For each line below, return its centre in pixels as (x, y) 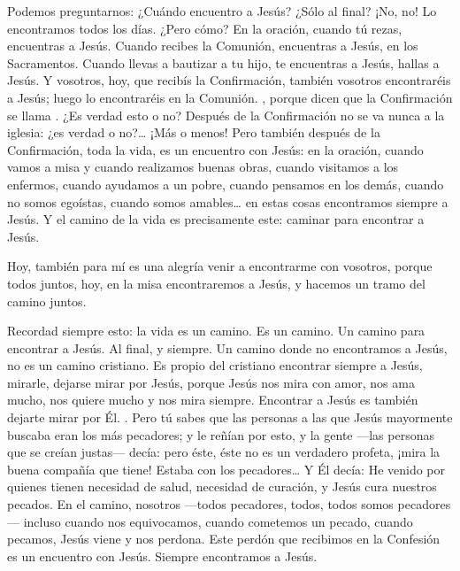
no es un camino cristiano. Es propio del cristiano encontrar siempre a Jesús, (215, 365)
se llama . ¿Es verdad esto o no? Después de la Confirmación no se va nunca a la (226, 115)
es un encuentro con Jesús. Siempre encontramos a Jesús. (162, 556)
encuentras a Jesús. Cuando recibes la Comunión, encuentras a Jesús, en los (213, 46)
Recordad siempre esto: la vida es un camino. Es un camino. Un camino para (216, 331)
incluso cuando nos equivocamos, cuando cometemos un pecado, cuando (218, 521)
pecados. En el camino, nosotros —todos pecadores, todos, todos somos (200, 504)
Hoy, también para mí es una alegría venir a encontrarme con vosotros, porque (220, 266)
